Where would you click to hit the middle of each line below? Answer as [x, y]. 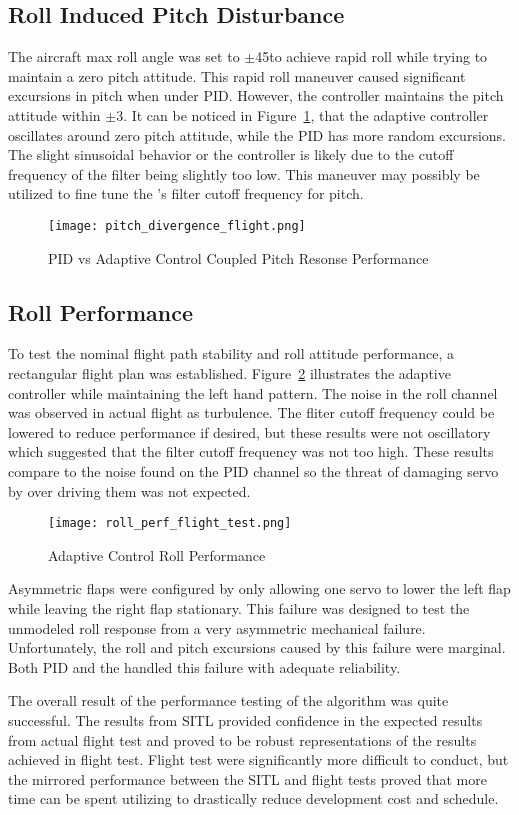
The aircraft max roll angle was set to [124, 56]
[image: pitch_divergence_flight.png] [177, 225]
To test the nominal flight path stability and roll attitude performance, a [231, 353]
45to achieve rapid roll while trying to [371, 56]
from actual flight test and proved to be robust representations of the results [242, 739]
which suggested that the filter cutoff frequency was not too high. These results [251, 451]
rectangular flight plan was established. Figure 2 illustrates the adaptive [229, 373]
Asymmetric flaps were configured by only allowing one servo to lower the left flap [259, 588]
